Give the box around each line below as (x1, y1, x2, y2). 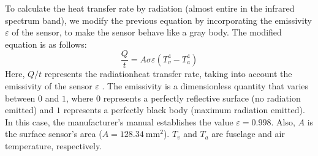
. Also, (271, 115, 295, 128)
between (5, 91, 36, 104)
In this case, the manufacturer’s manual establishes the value (5, 115, 233, 128)
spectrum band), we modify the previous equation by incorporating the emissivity (5, 13, 312, 26)
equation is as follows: (5, 37, 87, 50)
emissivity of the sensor (5, 80, 93, 92)
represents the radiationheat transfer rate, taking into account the (44, 67, 292, 80)
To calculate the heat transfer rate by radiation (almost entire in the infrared (5, 2, 295, 14)
